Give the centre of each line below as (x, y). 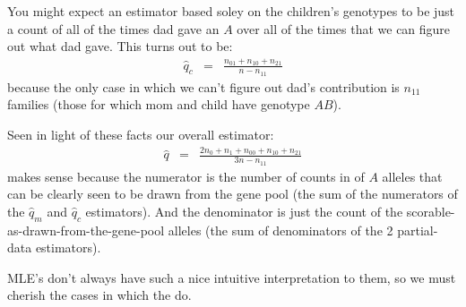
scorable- (431, 211)
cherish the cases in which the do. (99, 295)
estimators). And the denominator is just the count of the (244, 211)
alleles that (412, 176)
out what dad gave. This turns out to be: (120, 46)
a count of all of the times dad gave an (113, 28)
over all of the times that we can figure (344, 28)
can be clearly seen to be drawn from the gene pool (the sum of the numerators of (233, 194)
